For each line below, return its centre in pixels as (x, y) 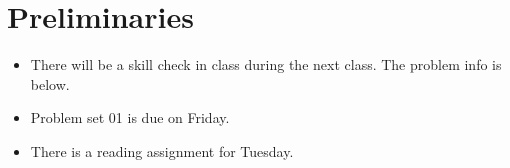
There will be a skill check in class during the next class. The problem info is (266, 64)
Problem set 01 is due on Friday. (130, 117)
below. (50, 83)
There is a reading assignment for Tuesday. (162, 150)
